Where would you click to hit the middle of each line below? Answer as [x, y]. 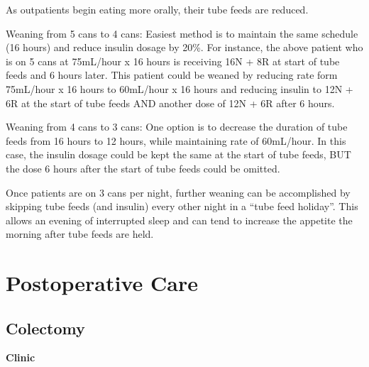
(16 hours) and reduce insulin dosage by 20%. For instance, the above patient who [184, 47]
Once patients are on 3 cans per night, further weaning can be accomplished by [178, 192]
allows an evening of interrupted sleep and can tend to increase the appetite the [179, 220]
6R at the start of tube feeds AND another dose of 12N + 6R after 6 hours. [170, 103]
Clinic [21, 357]
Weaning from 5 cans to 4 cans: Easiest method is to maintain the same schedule [182, 33]
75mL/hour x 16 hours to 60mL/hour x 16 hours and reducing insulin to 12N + [180, 88]
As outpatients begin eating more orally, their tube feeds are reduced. [157, 9]
